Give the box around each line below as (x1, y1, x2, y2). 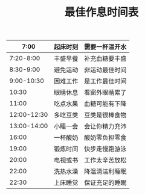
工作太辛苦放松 (83, 156, 127, 164)
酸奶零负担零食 (83, 134, 127, 142)
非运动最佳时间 (83, 66, 127, 74)
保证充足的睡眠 (83, 179, 127, 187)
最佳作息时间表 (64, 5, 139, 19)
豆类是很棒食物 (83, 111, 127, 119)
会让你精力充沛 (83, 122, 127, 131)
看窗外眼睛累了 (83, 88, 127, 97)
